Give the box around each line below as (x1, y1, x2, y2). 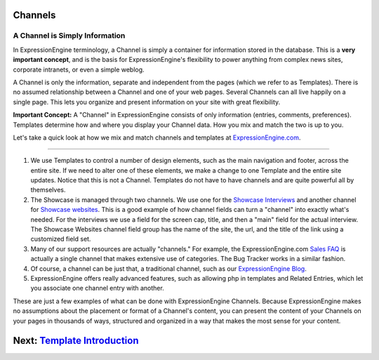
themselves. (30, 186, 66, 194)
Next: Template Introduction (13, 335, 139, 347)
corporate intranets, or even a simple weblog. (13, 65, 145, 74)
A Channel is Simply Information (13, 31, 126, 41)
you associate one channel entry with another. (30, 284, 164, 293)
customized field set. (30, 235, 91, 244)
